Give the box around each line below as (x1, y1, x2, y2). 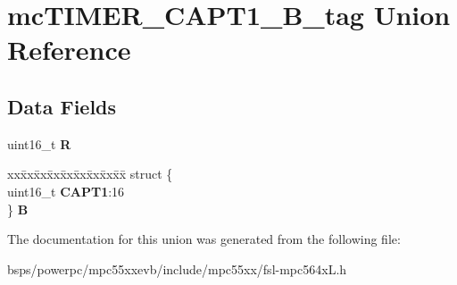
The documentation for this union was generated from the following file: (7, 230, 401, 248)
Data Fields (7, 92, 117, 120)
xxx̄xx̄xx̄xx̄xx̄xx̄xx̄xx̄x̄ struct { (7, 164, 173, 183)
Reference (7, 31, 131, 68)
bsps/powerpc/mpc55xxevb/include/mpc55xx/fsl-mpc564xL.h (7, 259, 347, 278)
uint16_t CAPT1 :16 (7, 181, 125, 200)
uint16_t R (7, 134, 71, 153)
